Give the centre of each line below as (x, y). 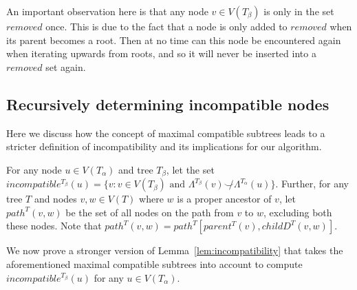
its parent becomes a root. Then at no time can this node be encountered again (174, 40)
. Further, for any (312, 184)
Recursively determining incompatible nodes (168, 104)
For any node (34, 169)
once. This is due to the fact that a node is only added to (166, 26)
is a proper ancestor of (224, 199)
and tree (136, 169)
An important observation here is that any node (107, 11)
